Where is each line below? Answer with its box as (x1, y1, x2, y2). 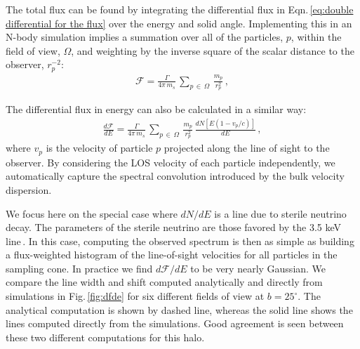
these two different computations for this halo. (6, 329, 205, 344)
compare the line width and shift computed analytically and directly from (6, 275, 323, 289)
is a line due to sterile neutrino (214, 206, 347, 220)
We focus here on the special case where (6, 206, 178, 220)
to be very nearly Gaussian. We (190, 261, 326, 275)
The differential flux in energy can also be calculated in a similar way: (6, 102, 307, 117)
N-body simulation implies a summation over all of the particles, (6, 29, 284, 44)
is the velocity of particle (46, 140, 153, 155)
